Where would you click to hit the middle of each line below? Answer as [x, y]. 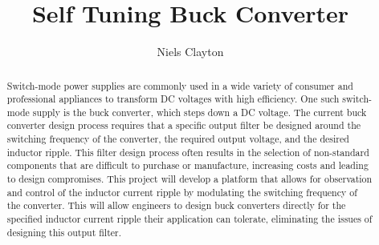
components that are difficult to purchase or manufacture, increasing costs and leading [187, 165]
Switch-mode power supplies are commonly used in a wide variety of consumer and [180, 85]
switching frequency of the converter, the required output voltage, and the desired [178, 139]
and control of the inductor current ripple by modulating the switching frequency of [182, 192]
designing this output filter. [64, 232]
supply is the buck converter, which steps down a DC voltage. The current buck [200, 112]
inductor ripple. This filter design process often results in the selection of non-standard [188, 152]
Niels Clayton [190, 52]
